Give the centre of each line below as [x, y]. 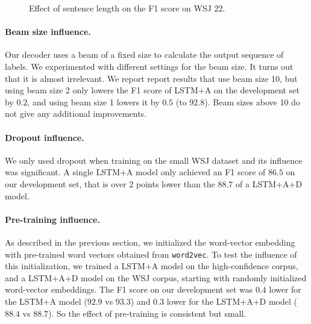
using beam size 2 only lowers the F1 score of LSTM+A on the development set [152, 90]
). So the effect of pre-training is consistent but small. [147, 313]
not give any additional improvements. [76, 114]
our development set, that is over [66, 183]
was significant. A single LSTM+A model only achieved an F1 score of [135, 172]
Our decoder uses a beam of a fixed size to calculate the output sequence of [144, 55]
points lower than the [175, 183]
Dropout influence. [45, 137]
